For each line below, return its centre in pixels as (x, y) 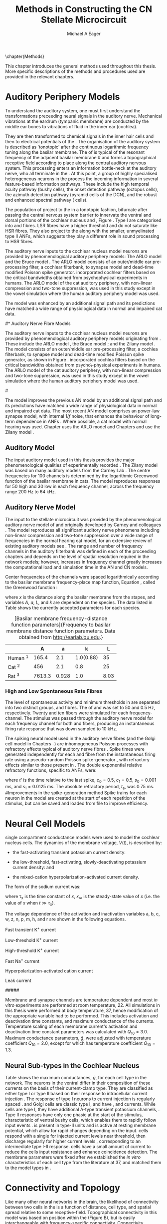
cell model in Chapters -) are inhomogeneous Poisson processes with (77, 744)
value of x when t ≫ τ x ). (30, 904)
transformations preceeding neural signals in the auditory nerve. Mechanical (83, 116)
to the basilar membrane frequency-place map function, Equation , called (80, 582)
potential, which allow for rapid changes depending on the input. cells (77, 1130)
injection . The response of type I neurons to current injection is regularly (80, 1099)
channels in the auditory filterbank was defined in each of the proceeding (81, 551)
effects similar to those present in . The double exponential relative (74, 765)
